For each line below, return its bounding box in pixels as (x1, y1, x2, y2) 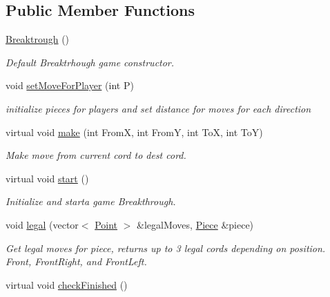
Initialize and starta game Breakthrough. (6, 194, 176, 209)
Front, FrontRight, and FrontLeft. (6, 254, 147, 269)
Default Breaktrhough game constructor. (6, 55, 175, 69)
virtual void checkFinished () (6, 277, 128, 291)
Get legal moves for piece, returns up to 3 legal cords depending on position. (6, 240, 326, 255)
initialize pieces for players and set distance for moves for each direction (6, 101, 311, 115)
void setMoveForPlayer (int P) (6, 78, 134, 93)
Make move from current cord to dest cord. (6, 148, 186, 162)
